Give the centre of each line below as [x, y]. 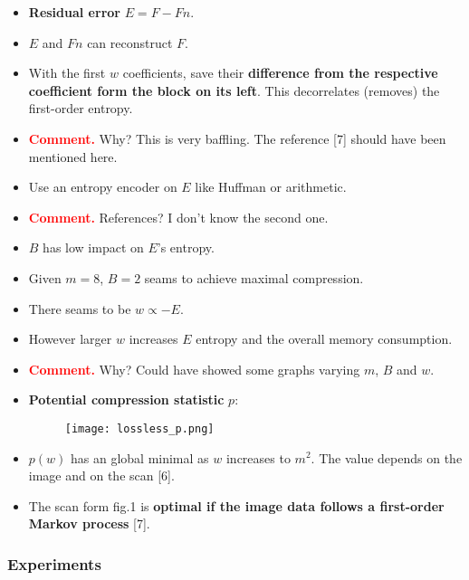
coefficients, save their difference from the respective [280, 73]
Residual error [74, 12]
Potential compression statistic [126, 399]
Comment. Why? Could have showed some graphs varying [194, 369]
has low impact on [93, 247]
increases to [258, 457]
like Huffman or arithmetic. [271, 187]
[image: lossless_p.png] [139, 428]
